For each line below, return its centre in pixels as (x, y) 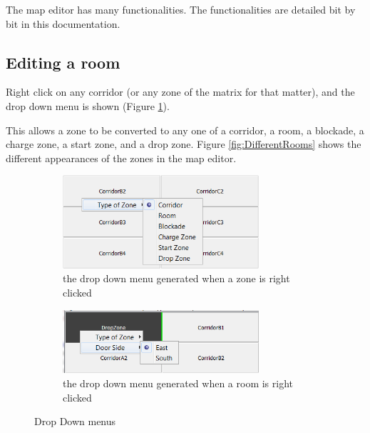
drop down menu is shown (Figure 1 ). (88, 105)
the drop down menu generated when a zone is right (176, 278)
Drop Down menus (75, 421)
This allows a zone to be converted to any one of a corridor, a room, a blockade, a (185, 130)
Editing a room (63, 62)
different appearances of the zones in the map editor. (121, 158)
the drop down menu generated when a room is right (178, 383)
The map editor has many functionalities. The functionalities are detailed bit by (181, 9)
